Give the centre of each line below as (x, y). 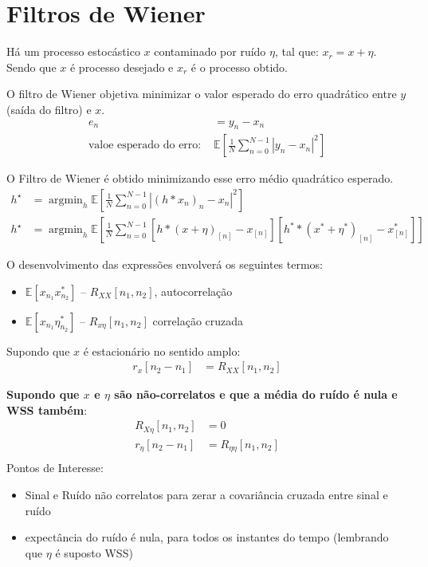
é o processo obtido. (239, 67)
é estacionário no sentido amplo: (162, 350)
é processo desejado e (122, 67)
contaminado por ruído (210, 51)
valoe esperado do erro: (145, 146)
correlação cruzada (198, 320)
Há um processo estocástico (73, 51)
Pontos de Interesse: (55, 468)
